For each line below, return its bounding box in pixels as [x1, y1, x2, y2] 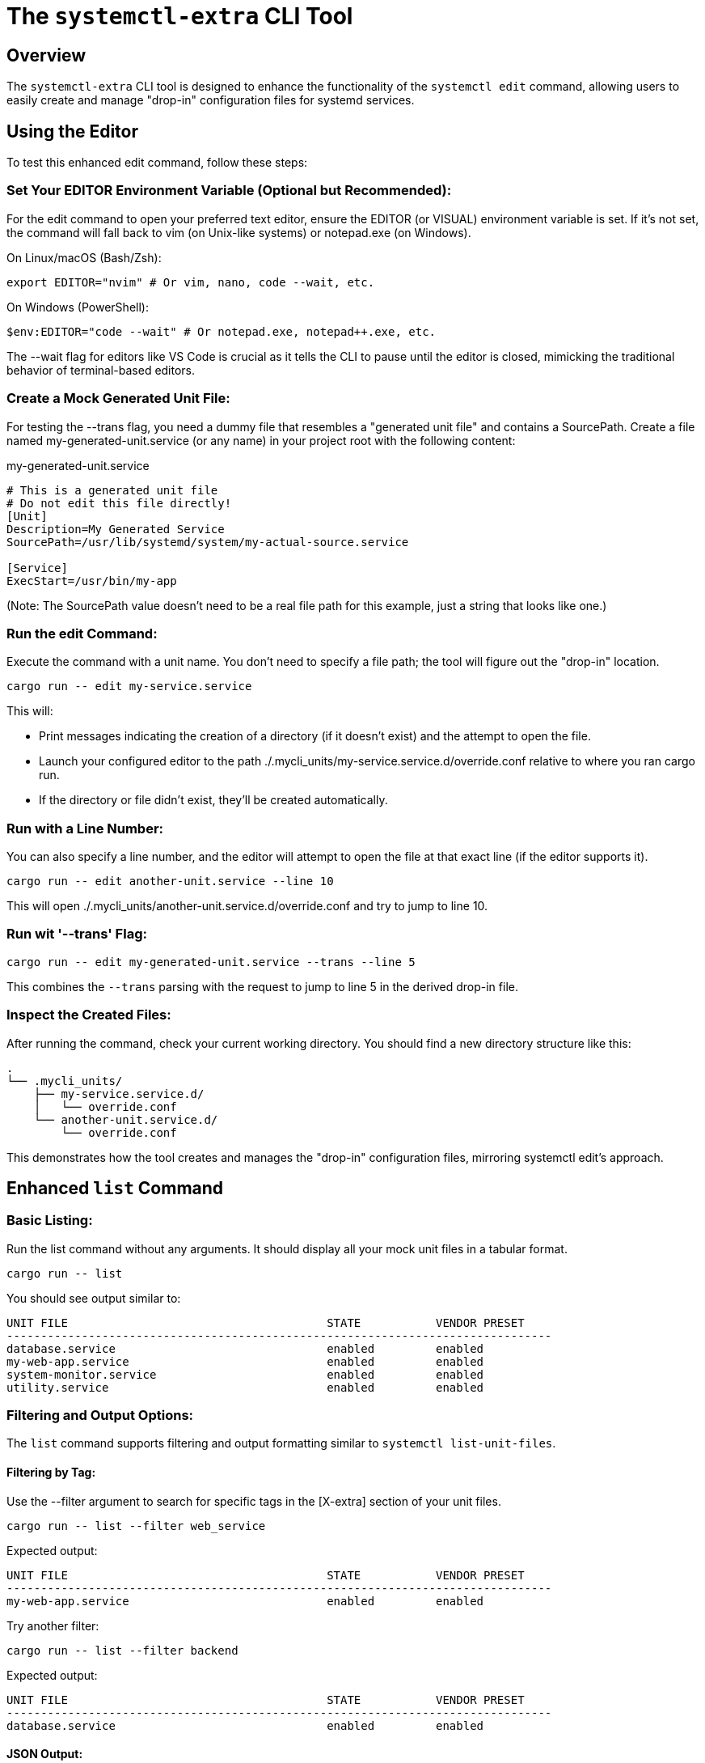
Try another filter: [6, 1618, 99, 1633]
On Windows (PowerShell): [6, 299, 149, 314]
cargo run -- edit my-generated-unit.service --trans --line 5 [6, 955, 416, 968]
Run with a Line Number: [6, 820, 164, 837]
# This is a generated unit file [6, 483, 218, 497]
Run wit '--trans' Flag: [6, 926, 147, 943]
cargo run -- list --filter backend [6, 1643, 239, 1657]
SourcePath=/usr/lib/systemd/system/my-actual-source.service [6, 535, 409, 549]
